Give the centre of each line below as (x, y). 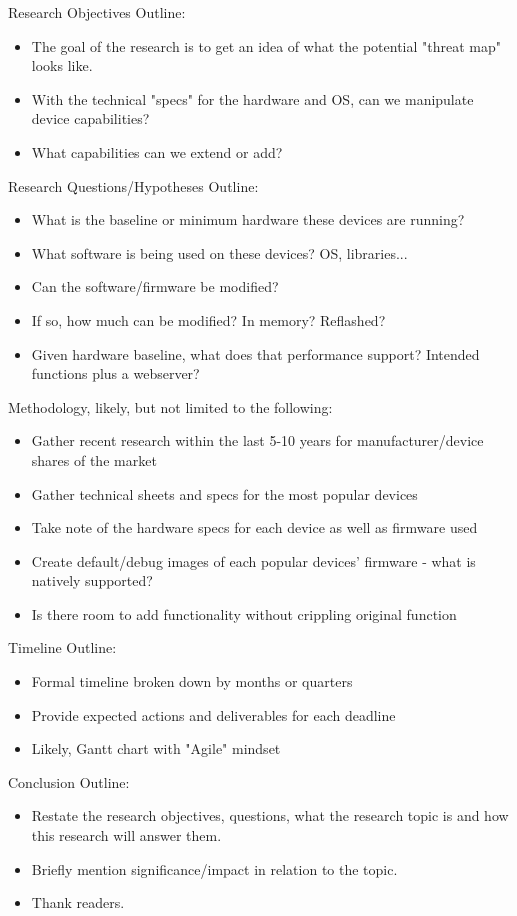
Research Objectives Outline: (97, 12)
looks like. (62, 65)
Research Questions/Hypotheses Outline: (133, 185)
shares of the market (94, 459)
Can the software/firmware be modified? (155, 286)
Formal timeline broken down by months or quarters (192, 681)
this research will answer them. (126, 835)
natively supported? (92, 580)
